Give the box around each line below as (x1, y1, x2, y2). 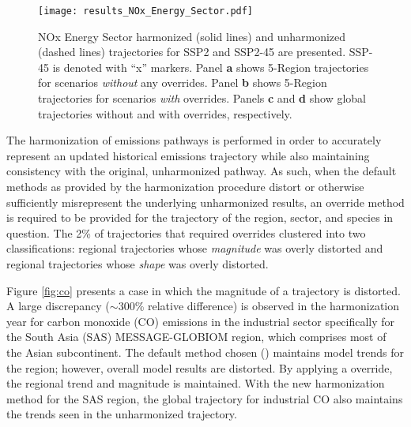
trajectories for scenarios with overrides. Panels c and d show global (38, 90, 366, 107)
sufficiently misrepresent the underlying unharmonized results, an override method (6, 193, 405, 210)
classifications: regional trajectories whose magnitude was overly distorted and (6, 240, 383, 257)
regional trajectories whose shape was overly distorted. (6, 255, 269, 272)
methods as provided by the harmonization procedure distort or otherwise (6, 178, 364, 194)
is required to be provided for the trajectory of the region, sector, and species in (6, 209, 394, 226)
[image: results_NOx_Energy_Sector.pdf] (38, 6, 254, 17)
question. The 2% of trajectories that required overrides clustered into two (6, 224, 366, 241)
